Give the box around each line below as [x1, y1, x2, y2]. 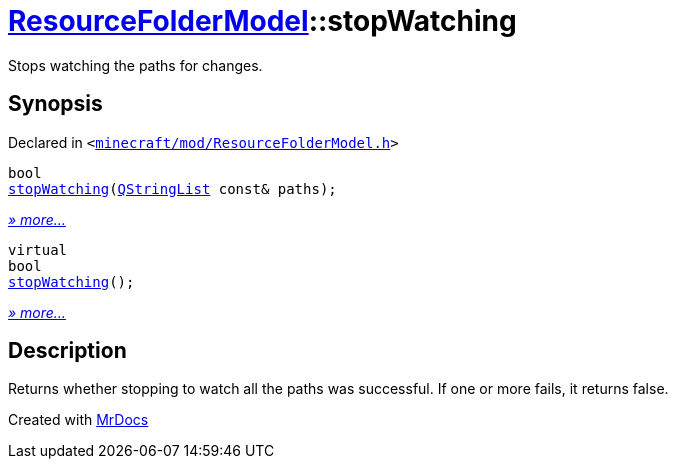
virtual [8, 241, 68, 258]
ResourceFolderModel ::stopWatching [8, 4, 517, 38]
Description [8, 338, 127, 364]
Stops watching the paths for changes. [8, 56, 263, 74]
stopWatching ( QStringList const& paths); [8, 180, 337, 197]
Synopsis [8, 91, 103, 117]
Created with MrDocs [8, 411, 149, 429]
